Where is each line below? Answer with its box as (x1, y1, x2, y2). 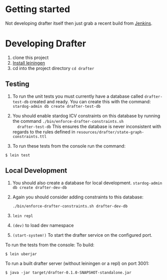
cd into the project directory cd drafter (12, 65, 95, 71)
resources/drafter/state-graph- (76, 129, 144, 134)
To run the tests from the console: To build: (5, 242, 95, 248)
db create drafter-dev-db (12, 185, 67, 190)
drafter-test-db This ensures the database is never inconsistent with (17, 123, 161, 129)
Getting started (5, 4, 70, 15)
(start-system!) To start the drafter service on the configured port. (12, 232, 152, 238)
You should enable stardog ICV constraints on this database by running (12, 112, 160, 119)
